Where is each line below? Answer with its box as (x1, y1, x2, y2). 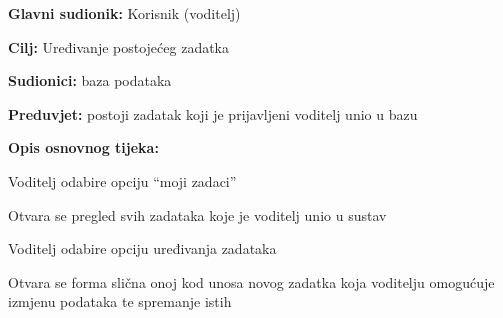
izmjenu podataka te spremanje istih (8, 291, 232, 312)
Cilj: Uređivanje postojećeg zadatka (8, 36, 230, 57)
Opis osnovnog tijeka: (8, 137, 159, 158)
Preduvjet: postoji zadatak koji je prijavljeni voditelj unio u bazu (8, 103, 418, 124)
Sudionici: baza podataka (8, 70, 172, 91)
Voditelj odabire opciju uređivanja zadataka (8, 238, 277, 259)
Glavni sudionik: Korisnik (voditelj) (8, 3, 241, 23)
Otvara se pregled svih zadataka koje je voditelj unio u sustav (8, 204, 387, 225)
